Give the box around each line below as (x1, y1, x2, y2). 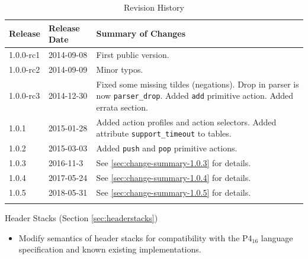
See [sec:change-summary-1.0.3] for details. (96, 157, 251, 169)
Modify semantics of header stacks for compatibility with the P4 (18, 231, 252, 244)
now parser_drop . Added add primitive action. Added (96, 89, 294, 102)
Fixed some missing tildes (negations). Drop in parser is (96, 77, 299, 90)
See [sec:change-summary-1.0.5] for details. (96, 186, 251, 198)
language (261, 231, 293, 244)
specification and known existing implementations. (18, 243, 201, 255)
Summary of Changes (96, 27, 186, 40)
